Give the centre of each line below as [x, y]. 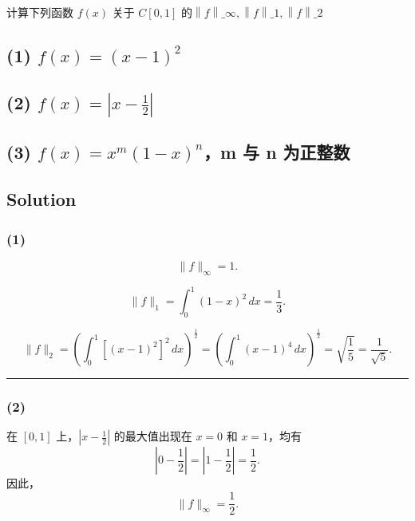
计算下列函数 [40, 12]
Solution [41, 199]
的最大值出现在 [153, 436]
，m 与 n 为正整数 [277, 152]
